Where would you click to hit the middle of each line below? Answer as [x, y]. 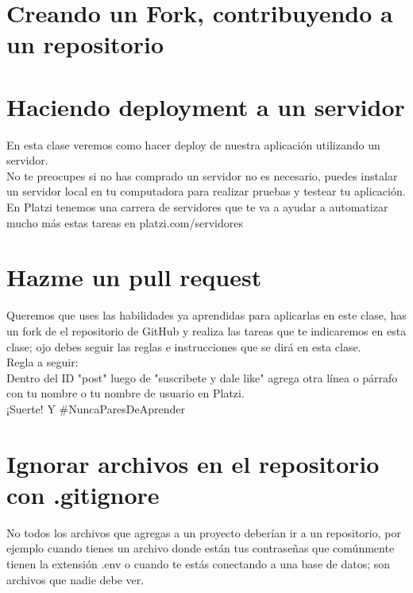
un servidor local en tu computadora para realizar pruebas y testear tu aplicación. [206, 191]
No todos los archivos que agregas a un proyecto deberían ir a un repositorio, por [204, 532]
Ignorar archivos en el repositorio [193, 463]
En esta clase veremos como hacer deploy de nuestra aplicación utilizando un [193, 144]
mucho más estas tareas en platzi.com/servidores [125, 222]
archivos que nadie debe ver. [75, 579]
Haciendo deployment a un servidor [206, 106]
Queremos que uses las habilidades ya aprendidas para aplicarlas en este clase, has [206, 315]
